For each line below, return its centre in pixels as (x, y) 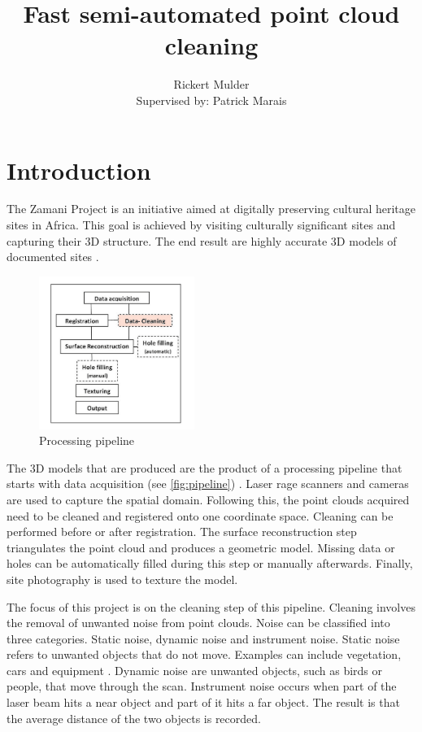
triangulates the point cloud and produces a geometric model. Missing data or (201, 547)
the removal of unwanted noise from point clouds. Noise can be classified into (198, 623)
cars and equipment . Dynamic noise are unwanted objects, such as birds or (195, 670)
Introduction (79, 170)
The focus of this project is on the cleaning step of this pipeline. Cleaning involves (211, 606)
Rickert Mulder (211, 84)
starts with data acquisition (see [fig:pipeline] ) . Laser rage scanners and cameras (208, 484)
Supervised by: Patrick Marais (211, 100)
